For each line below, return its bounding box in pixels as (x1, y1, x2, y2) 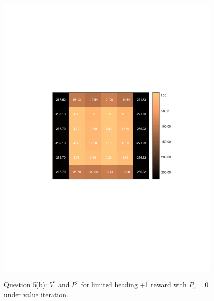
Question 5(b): (4, 280, 47, 290)
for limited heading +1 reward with (81, 280, 187, 290)
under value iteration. (4, 289, 68, 300)
